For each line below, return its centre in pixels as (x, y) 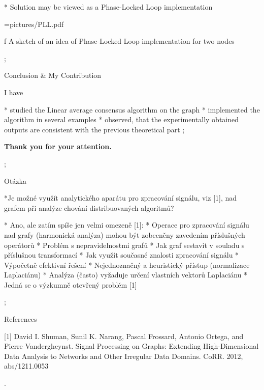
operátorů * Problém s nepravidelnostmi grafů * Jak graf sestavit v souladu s (124, 245)
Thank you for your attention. (58, 146)
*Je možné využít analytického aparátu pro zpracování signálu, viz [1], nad (121, 198)
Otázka (15, 180)
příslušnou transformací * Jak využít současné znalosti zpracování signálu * (122, 255)
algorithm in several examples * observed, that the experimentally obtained (121, 119)
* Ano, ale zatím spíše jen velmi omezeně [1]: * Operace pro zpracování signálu (127, 225)
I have (14, 92)
